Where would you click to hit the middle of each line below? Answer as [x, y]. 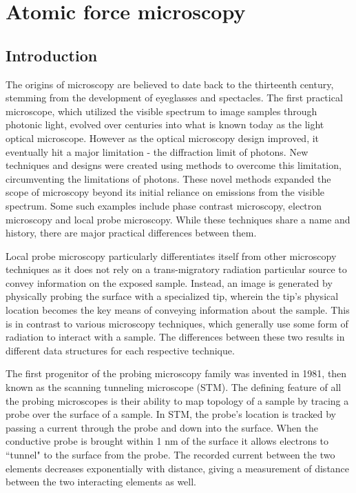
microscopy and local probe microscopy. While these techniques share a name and [178, 219]
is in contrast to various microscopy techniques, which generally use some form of [177, 323]
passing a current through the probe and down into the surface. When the [162, 427]
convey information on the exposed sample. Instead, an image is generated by [169, 282]
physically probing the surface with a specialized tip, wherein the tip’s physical [172, 296]
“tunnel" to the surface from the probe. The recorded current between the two [170, 455]
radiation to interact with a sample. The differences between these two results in [175, 337]
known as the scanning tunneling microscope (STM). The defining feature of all [174, 387]
